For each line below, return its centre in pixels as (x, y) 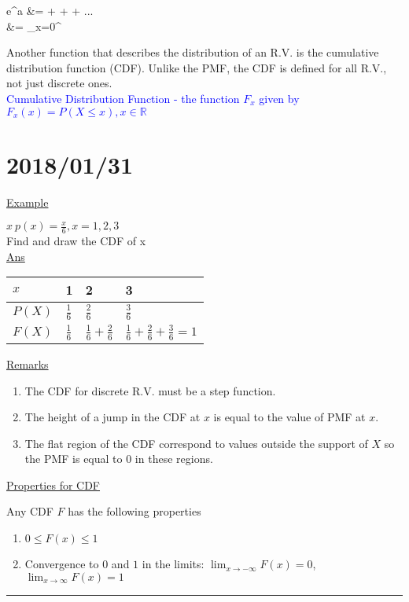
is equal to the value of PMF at (289, 417)
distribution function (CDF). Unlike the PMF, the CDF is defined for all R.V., (197, 67)
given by (279, 98)
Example (28, 202)
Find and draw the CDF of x (76, 241)
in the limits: (173, 564)
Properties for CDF (53, 485)
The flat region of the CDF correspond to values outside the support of (196, 443)
